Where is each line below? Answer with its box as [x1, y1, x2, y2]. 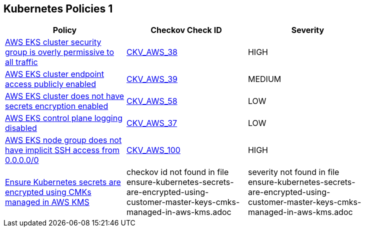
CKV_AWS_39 [126, 74, 178, 84]
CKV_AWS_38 [126, 47, 178, 57]
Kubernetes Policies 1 [3, 2, 113, 15]
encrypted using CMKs [5, 187, 91, 197]
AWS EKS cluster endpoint [5, 69, 104, 79]
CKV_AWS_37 [126, 118, 177, 128]
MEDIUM [247, 74, 281, 84]
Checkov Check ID [150, 25, 222, 35]
